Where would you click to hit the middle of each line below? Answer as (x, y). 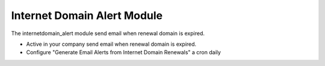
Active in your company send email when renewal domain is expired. (111, 44)
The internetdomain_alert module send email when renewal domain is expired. (108, 33)
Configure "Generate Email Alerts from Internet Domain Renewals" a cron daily (123, 52)
